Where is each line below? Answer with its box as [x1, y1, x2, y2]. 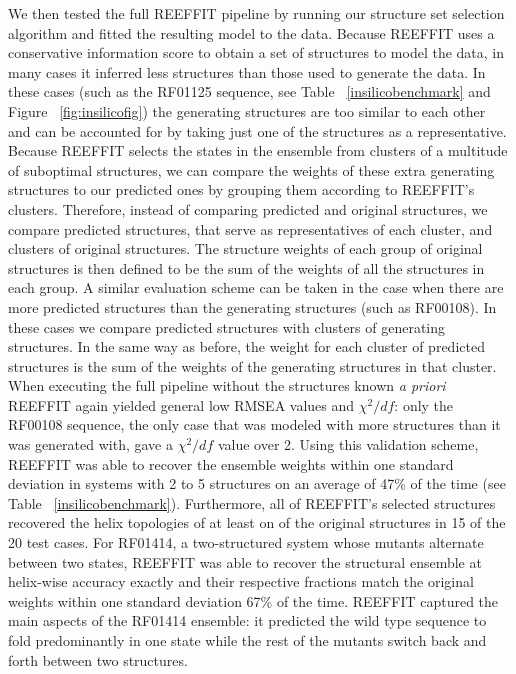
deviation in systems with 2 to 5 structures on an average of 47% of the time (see [8, 473, 506, 494]
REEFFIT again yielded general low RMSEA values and [8, 394, 355, 415]
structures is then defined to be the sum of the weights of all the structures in [8, 257, 485, 278]
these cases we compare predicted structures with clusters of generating [8, 316, 446, 337]
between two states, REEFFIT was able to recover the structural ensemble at [8, 551, 482, 572]
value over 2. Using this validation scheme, [217, 434, 479, 455]
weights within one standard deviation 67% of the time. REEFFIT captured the [8, 590, 499, 611]
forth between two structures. [8, 649, 188, 670]
